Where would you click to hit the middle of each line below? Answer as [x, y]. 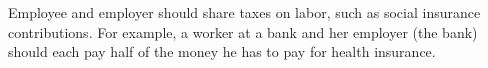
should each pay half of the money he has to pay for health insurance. [222, 51]
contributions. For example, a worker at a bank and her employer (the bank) [243, 31]
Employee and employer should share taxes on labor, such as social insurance [244, 12]
